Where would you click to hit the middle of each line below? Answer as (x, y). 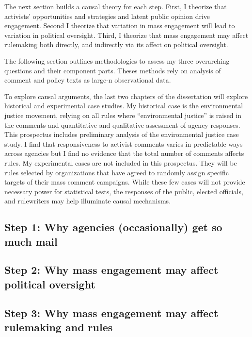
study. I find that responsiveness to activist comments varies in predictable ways (124, 143)
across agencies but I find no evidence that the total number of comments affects (124, 153)
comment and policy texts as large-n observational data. (88, 80)
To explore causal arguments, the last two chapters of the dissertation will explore (126, 96)
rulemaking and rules (59, 327)
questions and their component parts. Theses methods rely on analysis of (113, 70)
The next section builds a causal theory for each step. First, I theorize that (116, 6)
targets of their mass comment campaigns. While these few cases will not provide (125, 182)
